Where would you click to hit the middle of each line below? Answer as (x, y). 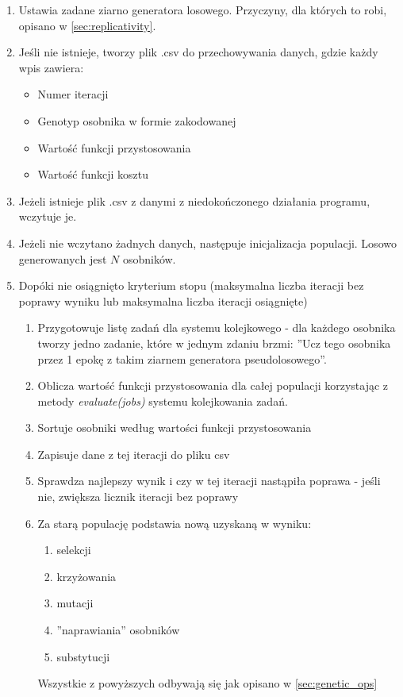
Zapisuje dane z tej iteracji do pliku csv (134, 454)
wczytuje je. (48, 216)
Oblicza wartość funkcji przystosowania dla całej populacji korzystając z (213, 385)
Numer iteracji (73, 94)
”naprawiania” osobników (118, 630)
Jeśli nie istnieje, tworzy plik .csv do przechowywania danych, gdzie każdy (198, 52)
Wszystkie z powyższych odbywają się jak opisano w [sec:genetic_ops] (207, 683)
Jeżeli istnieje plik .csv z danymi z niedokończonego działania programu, (194, 200)
